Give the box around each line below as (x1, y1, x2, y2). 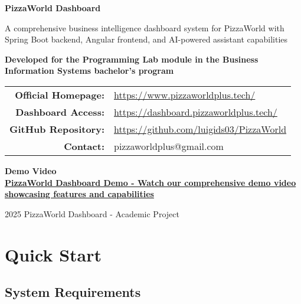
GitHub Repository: (9, 122, 104, 136)
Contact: (64, 139, 104, 153)
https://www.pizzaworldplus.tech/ (114, 87, 256, 102)
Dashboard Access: (15, 104, 104, 119)
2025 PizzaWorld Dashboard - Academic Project (5, 207, 179, 220)
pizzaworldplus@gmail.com (114, 139, 224, 153)
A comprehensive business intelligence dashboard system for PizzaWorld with (5, 21, 284, 34)
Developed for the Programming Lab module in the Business (5, 53, 259, 65)
